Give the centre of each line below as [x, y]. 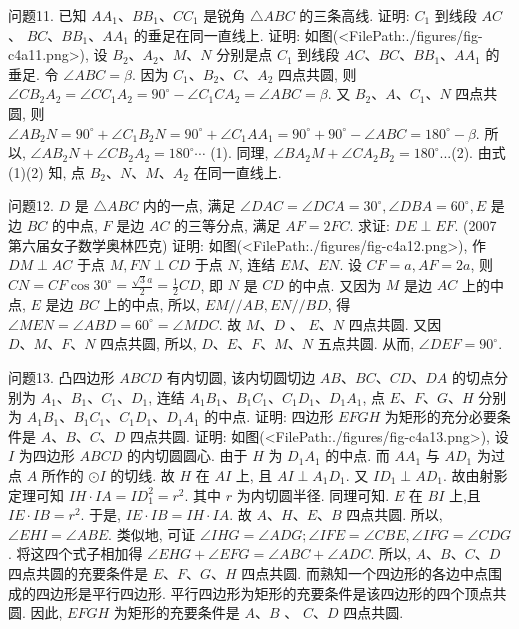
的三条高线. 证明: [354, 15]
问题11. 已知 [47, 15]
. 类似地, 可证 [152, 533]
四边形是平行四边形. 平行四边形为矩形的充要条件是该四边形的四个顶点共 [271, 592]
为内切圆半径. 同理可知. [313, 494]
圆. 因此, [35, 612]
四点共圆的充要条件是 [78, 572]
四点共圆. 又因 [395, 323]
